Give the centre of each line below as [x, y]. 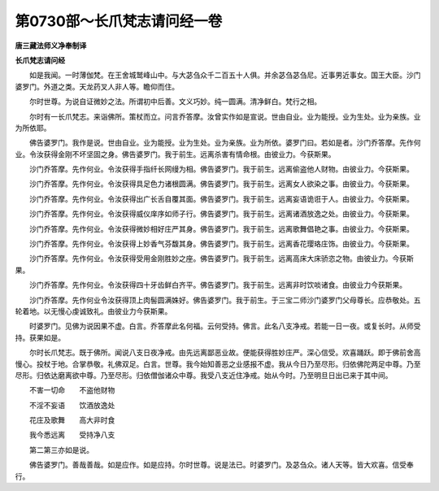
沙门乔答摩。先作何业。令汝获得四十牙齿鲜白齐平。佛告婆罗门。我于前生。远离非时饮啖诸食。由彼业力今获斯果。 [217, 285]
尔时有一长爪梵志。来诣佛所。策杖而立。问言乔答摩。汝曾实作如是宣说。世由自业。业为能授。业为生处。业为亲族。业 [225, 116]
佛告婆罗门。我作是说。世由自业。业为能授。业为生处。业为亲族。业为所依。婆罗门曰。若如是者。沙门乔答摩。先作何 [225, 143]
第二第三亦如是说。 [61, 450]
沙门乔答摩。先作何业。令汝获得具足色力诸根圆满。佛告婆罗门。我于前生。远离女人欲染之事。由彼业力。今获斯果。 [221, 184]
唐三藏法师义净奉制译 [51, 46]
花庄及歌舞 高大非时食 [72, 420]
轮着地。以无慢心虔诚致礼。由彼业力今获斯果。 [93, 311]
